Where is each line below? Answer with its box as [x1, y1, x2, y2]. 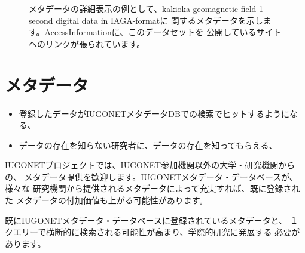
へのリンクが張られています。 [29, 37, 145, 50]
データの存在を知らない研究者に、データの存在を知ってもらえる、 [19, 138, 277, 151]
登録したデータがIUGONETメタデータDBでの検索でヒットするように [19, 107, 289, 119]
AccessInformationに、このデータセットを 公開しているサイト [44, 26, 282, 38]
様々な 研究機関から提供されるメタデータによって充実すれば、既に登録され [5, 182, 300, 195]
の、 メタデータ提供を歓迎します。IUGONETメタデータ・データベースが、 [5, 170, 298, 183]
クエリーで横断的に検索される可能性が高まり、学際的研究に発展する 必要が [5, 226, 300, 238]
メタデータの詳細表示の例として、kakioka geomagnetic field [29, 2, 257, 14]
